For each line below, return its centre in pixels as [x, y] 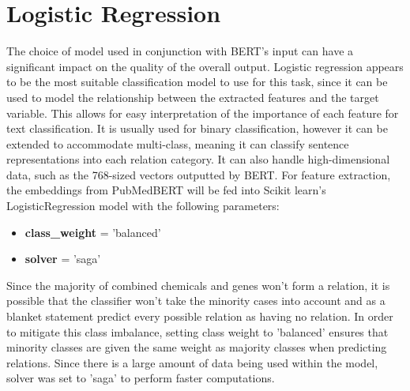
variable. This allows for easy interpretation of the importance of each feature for [203, 113]
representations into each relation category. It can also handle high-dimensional [198, 159]
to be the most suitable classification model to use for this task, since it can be [197, 82]
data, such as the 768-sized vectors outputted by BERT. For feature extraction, [199, 174]
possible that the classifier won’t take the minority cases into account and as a [196, 301]
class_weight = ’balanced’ [93, 232]
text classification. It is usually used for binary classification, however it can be [197, 128]
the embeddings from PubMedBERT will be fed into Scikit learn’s [166, 190]
